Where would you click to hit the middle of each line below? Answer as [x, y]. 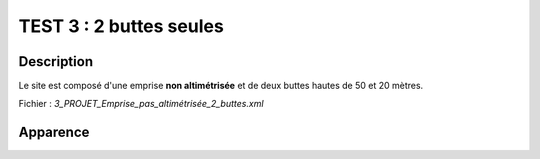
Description [56, 61]
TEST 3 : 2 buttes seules [121, 26]
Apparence [54, 132]
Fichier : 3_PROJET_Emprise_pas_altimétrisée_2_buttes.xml [141, 104]
